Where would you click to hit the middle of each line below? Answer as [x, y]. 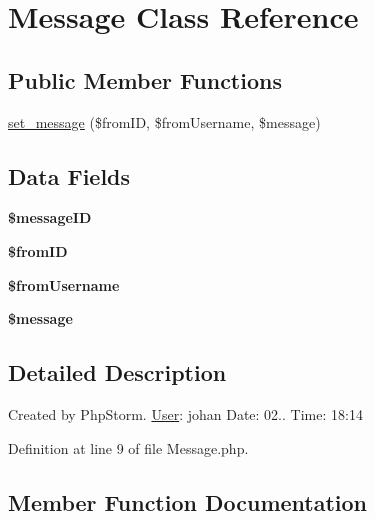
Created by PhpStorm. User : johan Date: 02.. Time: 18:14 [185, 413]
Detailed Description [117, 372]
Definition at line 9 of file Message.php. [128, 447]
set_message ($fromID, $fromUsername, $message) [164, 121]
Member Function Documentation [188, 501]
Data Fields [69, 175]
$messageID [50, 217]
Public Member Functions [145, 79]
